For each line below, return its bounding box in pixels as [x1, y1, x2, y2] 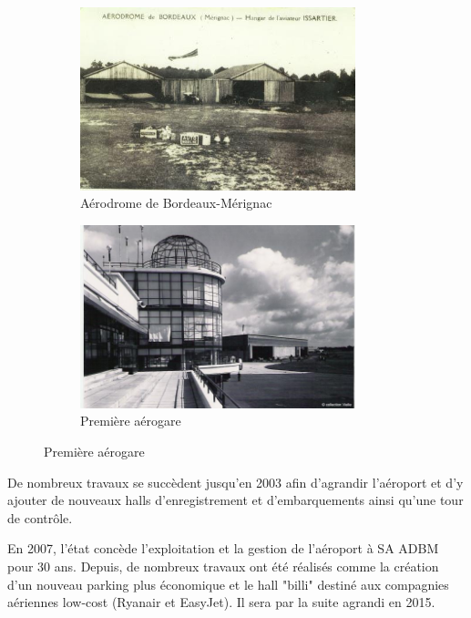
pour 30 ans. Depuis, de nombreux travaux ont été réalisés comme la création [7, 556, 439, 575]
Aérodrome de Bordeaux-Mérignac [80, 193, 272, 212]
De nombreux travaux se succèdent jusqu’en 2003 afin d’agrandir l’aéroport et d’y [7, 472, 464, 491]
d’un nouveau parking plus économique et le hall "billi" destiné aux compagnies [7, 574, 449, 593]
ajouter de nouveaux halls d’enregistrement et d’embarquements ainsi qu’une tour [7, 490, 464, 510]
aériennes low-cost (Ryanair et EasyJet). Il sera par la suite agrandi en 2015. [7, 592, 435, 612]
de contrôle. [7, 508, 73, 527]
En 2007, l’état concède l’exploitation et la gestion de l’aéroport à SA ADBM [7, 539, 439, 558]
